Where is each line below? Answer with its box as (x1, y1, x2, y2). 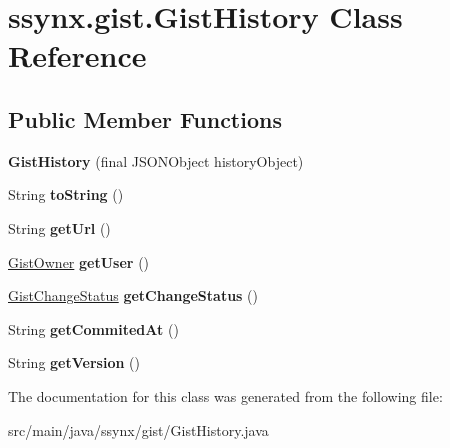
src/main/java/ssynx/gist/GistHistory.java (8, 419, 269, 440)
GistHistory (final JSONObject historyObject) (8, 150, 304, 171)
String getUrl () (8, 217, 111, 238)
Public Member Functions (8, 103, 282, 134)
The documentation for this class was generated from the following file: (8, 385, 443, 406)
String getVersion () (8, 352, 140, 373)
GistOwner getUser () (8, 251, 150, 272)
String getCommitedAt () (8, 318, 179, 339)
